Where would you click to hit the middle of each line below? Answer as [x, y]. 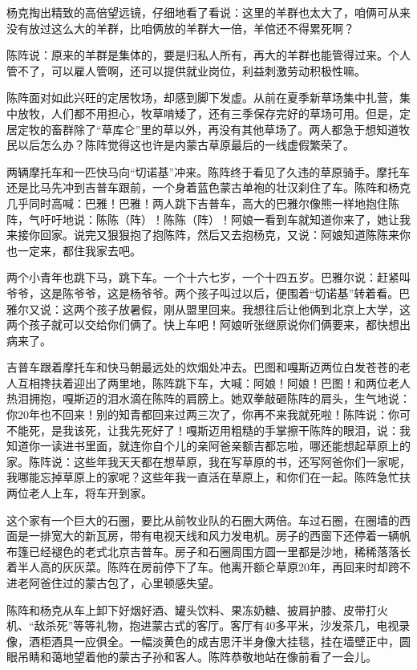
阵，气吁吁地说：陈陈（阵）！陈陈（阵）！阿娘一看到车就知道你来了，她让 [203, 219]
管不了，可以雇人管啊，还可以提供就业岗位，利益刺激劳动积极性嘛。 [186, 70]
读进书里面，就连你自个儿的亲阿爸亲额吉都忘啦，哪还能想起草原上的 [231, 446]
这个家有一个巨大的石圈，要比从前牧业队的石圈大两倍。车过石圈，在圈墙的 [203, 520]
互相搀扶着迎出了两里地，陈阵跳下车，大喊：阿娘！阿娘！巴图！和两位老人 [214, 382]
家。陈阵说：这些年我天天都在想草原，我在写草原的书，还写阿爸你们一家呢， [208, 461]
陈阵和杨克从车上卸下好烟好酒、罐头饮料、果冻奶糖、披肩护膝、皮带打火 [197, 609]
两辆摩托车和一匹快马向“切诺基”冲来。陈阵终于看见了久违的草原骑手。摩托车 [208, 171]
